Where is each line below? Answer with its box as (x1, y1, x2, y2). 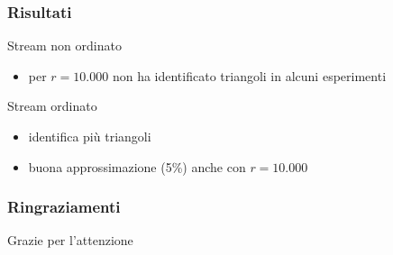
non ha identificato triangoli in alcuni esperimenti (112, 66, 387, 85)
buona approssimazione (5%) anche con (28, 157, 246, 176)
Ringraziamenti (7, 196, 121, 218)
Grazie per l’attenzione (7, 231, 133, 250)
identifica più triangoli (28, 127, 151, 145)
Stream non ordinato (7, 36, 122, 55)
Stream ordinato (7, 96, 97, 115)
